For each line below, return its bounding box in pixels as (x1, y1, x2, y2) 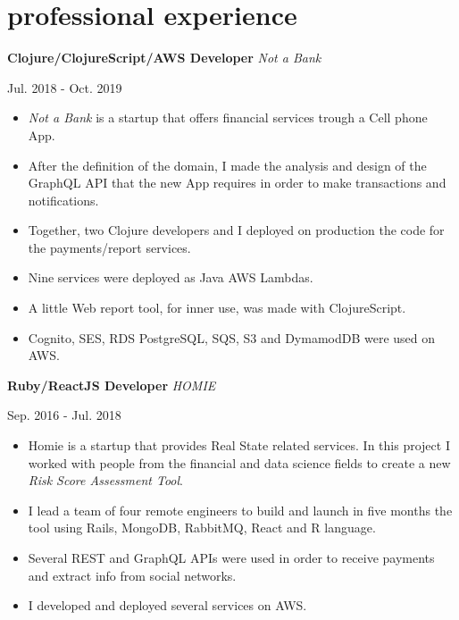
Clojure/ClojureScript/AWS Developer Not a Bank (7, 48, 321, 67)
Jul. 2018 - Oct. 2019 (7, 78, 122, 96)
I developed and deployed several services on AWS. (28, 596, 307, 615)
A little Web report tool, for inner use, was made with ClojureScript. (28, 298, 406, 317)
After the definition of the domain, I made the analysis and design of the (28, 155, 427, 174)
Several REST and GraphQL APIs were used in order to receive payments (28, 549, 435, 566)
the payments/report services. (28, 238, 191, 256)
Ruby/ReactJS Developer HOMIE (7, 375, 216, 394)
